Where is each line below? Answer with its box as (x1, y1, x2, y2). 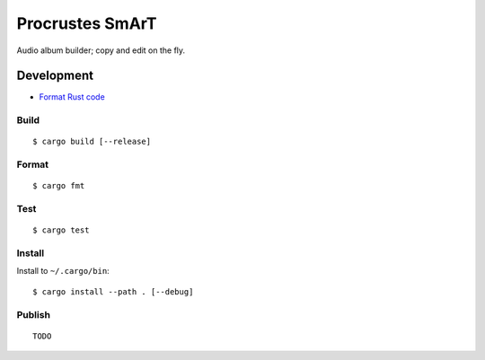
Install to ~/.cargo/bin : (16, 266, 110, 277)
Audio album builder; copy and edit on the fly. (16, 45, 186, 56)
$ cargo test (32, 225, 90, 235)
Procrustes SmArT (16, 13, 157, 33)
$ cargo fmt (32, 180, 85, 191)
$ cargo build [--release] (32, 136, 152, 147)
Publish (16, 308, 51, 320)
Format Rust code (39, 92, 105, 102)
